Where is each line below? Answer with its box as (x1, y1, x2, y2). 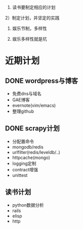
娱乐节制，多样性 (12, 25, 47, 31)
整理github (12, 108, 34, 114)
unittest (12, 172, 28, 178)
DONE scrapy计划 (5, 124, 60, 133)
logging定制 (12, 160, 37, 166)
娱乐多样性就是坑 (12, 36, 47, 42)
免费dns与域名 (12, 91, 42, 96)
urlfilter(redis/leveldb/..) (12, 149, 60, 155)
